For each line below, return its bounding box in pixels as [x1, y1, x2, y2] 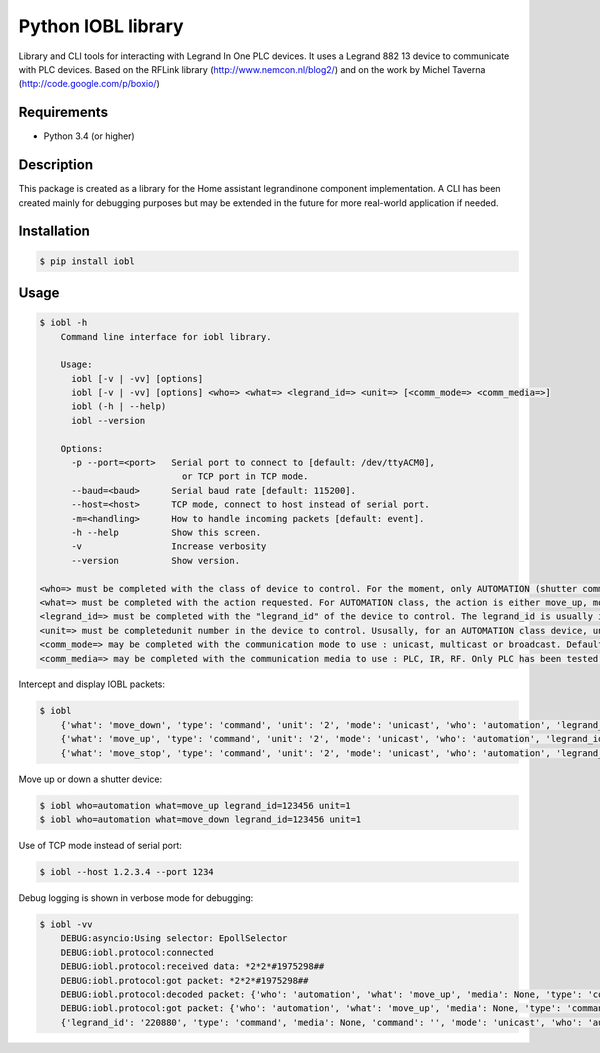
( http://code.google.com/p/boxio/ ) [18, 78, 160, 90]
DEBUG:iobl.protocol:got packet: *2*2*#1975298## [60, 975, 309, 986]
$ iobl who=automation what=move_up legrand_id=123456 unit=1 [39, 800, 351, 811]
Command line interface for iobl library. [60, 331, 272, 342]
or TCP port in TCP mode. [181, 471, 309, 482]
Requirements [18, 104, 109, 121]
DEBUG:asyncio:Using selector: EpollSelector [60, 933, 288, 944]
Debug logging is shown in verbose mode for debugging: [18, 891, 254, 904]
